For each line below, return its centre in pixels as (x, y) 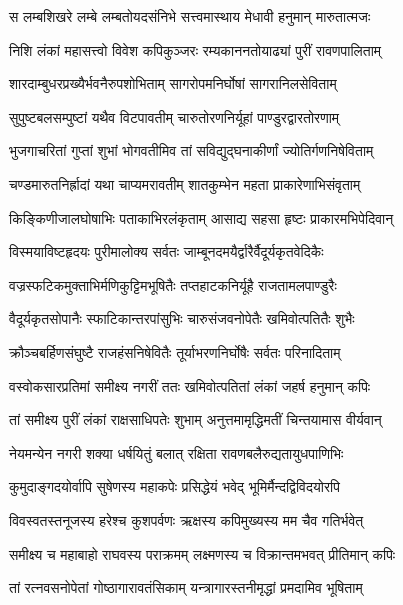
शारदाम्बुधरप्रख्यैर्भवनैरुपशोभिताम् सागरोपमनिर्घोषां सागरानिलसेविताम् (173, 83)
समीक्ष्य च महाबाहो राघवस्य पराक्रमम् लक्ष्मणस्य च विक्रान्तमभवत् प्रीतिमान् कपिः (202, 553)
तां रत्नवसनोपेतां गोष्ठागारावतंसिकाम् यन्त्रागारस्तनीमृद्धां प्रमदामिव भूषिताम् (186, 587)
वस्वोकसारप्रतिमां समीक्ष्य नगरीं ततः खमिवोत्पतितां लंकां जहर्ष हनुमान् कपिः (190, 385)
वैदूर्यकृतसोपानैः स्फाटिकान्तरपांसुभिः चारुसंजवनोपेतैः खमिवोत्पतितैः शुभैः (182, 318)
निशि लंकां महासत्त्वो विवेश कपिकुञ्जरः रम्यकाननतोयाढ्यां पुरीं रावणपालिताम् (195, 49)
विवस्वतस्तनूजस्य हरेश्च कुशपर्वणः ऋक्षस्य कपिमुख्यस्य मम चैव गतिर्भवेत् (186, 519)
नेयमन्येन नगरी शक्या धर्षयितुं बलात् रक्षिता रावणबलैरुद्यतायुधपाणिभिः (176, 452)
